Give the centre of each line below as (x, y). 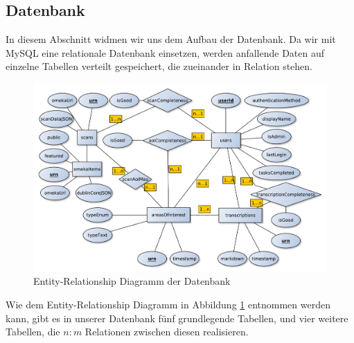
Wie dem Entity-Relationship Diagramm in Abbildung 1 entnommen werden (168, 305)
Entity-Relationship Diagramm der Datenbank (132, 281)
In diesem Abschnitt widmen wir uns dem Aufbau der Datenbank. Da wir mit (171, 39)
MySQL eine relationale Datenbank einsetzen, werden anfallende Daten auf (165, 52)
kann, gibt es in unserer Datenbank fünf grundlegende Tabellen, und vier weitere (177, 318)
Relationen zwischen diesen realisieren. (167, 332)
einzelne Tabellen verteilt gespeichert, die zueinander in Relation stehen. (159, 66)
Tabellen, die (33, 332)
